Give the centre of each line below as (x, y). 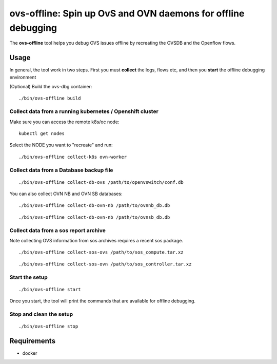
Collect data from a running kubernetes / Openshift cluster (84, 111)
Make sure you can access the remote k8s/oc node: (64, 122)
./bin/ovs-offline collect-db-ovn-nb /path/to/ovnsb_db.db (94, 217)
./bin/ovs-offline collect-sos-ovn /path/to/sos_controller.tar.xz (105, 264)
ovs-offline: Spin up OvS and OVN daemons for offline (127, 13)
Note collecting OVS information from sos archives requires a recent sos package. (96, 241)
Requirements (33, 341)
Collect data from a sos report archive (58, 230)
